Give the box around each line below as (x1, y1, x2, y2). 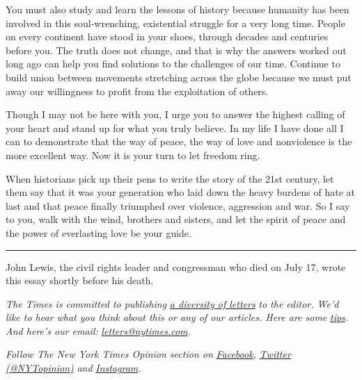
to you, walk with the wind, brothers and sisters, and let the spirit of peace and (6, 212, 346, 226)
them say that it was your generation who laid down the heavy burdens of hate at (6, 185, 356, 199)
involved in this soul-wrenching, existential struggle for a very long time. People (6, 15, 345, 30)
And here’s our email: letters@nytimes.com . (6, 323, 191, 338)
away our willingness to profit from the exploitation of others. (6, 83, 269, 98)
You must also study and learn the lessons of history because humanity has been (6, 2, 349, 16)
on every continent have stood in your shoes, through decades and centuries (6, 29, 329, 44)
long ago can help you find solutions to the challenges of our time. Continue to (6, 56, 340, 71)
